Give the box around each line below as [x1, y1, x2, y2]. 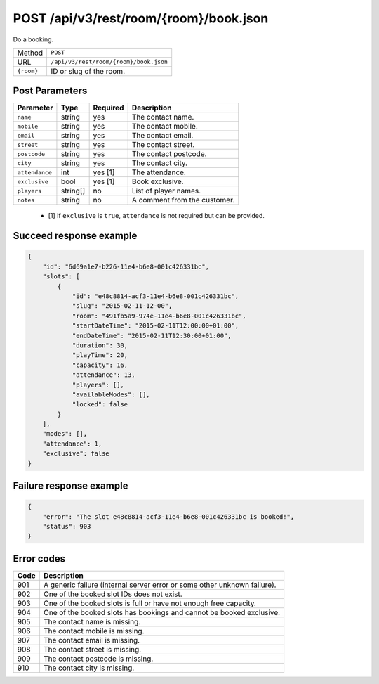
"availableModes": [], [72, 390, 150, 399]
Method [17, 48, 44, 58]
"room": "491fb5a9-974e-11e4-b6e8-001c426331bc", [72, 311, 246, 320]
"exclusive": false [42, 450, 110, 458]
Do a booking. [13, 35, 54, 44]
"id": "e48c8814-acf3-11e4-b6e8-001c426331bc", [72, 292, 239, 300]
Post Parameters [13, 85, 88, 97]
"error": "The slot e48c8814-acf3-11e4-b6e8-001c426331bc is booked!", [42, 512, 295, 520]
